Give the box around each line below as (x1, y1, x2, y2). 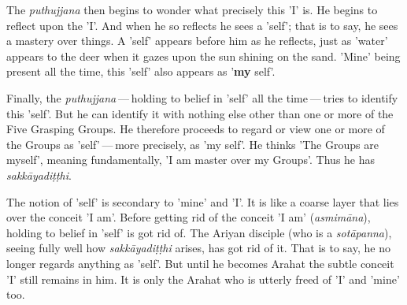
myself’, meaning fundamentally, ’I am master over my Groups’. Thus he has (6, 151, 376, 168)
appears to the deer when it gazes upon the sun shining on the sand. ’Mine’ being (6, 47, 401, 64)
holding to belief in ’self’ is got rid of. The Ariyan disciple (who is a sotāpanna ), (6, 224, 392, 240)
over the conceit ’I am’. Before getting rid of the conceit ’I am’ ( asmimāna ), (6, 209, 371, 225)
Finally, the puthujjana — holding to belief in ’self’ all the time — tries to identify (6, 89, 398, 106)
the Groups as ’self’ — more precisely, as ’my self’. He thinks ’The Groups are (6, 136, 379, 152)
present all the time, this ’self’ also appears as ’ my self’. (6, 63, 276, 80)
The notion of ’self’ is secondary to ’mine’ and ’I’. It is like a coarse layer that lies (6, 193, 399, 210)
